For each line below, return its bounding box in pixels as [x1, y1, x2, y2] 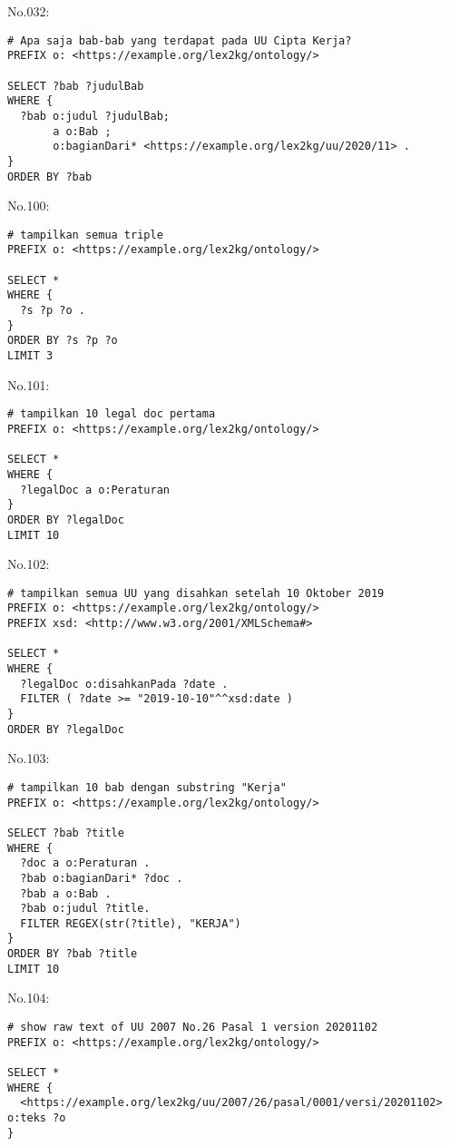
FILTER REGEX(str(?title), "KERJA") [20, 916, 241, 930]
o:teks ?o [7, 1111, 66, 1124]
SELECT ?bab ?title [7, 826, 124, 839]
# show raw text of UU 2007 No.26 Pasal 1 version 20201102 [7, 1021, 378, 1034]
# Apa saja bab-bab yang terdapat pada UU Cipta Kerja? [7, 34, 352, 47]
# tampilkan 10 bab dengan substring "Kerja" [7, 780, 287, 794]
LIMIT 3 [7, 349, 54, 362]
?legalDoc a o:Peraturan [20, 483, 170, 496]
